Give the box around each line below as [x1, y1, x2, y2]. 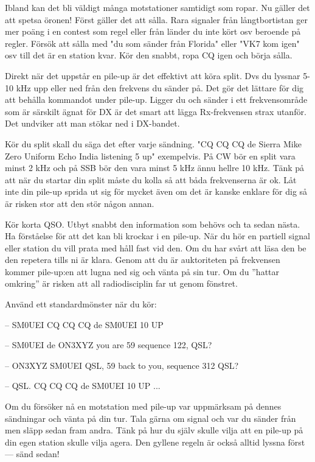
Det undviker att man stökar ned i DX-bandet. [5, 117, 180, 130]
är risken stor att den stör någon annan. [5, 197, 154, 209]
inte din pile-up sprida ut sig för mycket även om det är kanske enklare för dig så [5, 185, 308, 198]
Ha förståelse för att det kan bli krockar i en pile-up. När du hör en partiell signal [5, 229, 310, 242]
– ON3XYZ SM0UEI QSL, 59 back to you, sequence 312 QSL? [5, 359, 239, 371]
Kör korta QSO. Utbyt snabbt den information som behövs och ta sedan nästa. [5, 217, 300, 230]
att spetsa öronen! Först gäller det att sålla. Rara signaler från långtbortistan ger [5, 13, 308, 26]
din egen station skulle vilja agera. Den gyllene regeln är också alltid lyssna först [5, 435, 305, 448]
